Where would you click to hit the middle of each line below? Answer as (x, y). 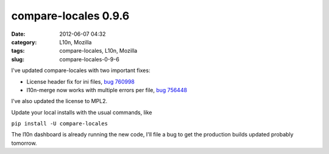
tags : (18, 51)
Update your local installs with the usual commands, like (82, 112)
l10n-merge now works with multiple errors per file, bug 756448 (107, 90)
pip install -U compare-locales (59, 124)
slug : (18, 59)
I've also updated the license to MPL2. (59, 101)
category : (24, 42)
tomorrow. (24, 143)
